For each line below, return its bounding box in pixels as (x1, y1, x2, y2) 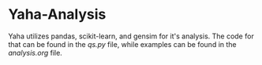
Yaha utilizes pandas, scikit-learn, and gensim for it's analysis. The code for (8, 31, 254, 41)
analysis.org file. (8, 48, 63, 57)
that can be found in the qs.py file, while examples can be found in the (8, 39, 237, 49)
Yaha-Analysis (8, 5, 107, 23)
